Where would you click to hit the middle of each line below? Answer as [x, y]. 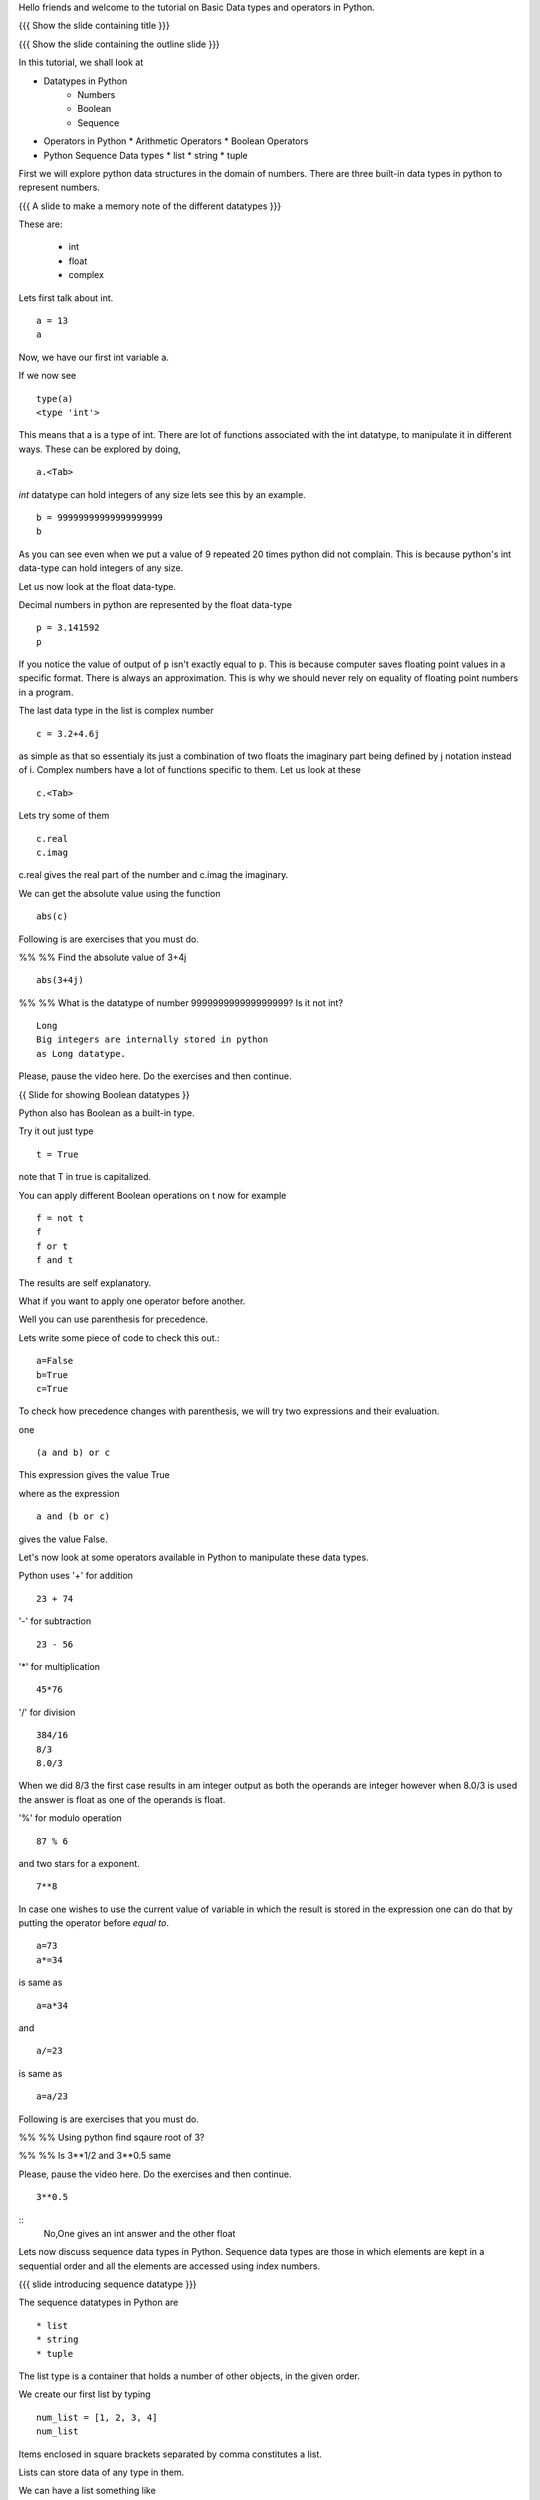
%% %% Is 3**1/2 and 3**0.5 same [95, 2156]
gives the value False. [63, 1539]
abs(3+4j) [60, 980]
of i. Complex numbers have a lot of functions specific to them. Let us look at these [190, 770]
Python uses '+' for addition [76, 1576]
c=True [52, 1388]
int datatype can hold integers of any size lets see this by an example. [162, 494]
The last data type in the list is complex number [116, 711]
